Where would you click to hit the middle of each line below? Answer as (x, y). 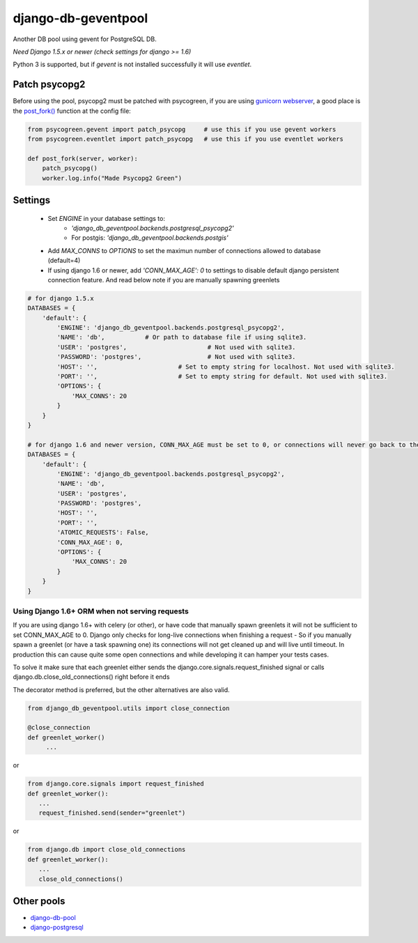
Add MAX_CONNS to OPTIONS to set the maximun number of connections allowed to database (184, 250)
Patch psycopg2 (49, 85)
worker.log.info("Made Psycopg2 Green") (112, 178)
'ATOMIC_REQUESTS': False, (103, 532)
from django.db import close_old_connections (107, 850)
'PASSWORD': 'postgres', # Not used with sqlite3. (176, 357)
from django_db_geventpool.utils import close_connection (129, 708)
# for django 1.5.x (61, 298)
